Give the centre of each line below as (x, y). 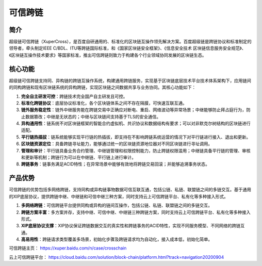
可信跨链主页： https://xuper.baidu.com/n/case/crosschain (68, 248)
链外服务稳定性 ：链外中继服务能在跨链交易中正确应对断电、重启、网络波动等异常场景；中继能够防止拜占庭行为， (134, 110)
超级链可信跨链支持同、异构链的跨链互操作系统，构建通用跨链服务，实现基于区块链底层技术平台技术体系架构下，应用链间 (130, 81)
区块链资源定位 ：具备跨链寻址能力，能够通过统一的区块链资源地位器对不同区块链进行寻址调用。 (117, 144)
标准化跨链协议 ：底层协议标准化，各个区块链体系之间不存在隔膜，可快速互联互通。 (104, 103)
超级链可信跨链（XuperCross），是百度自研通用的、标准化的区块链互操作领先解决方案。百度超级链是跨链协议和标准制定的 (130, 42)
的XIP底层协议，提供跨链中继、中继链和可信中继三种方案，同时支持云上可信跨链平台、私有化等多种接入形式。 (119, 196)
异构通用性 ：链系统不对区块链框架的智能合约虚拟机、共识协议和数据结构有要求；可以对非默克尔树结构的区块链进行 (136, 123)
